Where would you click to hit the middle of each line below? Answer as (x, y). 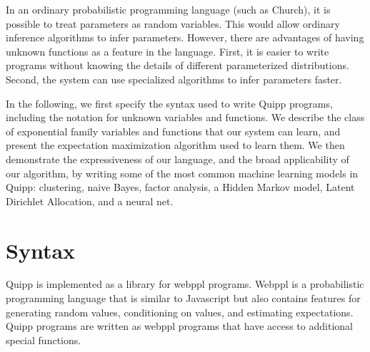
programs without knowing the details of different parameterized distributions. (177, 65)
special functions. (44, 340)
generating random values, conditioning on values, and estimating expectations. (180, 312)
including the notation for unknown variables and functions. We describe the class (185, 117)
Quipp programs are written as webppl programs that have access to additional (179, 326)
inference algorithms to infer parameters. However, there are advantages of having (185, 37)
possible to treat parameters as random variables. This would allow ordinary (173, 23)
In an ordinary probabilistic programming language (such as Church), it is (168, 9)
